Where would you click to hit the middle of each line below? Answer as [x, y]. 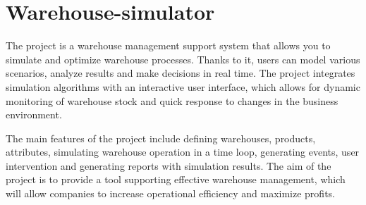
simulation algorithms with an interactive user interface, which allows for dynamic [183, 86]
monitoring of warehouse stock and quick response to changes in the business [172, 100]
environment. [34, 114]
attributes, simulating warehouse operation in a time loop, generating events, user [183, 152]
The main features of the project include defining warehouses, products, [161, 138]
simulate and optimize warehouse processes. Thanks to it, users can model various [183, 59]
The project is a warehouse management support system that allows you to [168, 45]
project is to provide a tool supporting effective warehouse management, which [176, 179]
